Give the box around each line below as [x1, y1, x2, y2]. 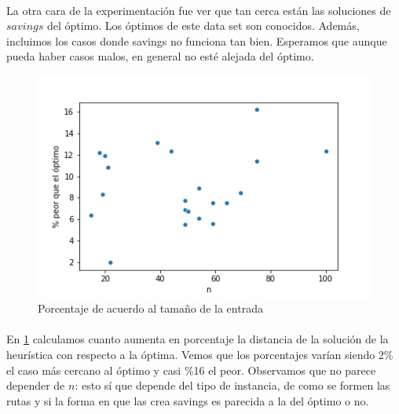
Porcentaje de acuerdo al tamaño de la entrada [38, 300, 263, 317]
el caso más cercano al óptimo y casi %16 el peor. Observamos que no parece [6, 361, 376, 378]
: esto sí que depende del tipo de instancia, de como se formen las [75, 377, 390, 394]
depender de [6, 377, 65, 394]
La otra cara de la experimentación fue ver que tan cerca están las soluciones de [6, 2, 391, 18]
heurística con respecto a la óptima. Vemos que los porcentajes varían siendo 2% [6, 346, 394, 362]
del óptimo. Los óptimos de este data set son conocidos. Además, [46, 17, 360, 34]
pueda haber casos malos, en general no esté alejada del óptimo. [6, 48, 314, 64]
